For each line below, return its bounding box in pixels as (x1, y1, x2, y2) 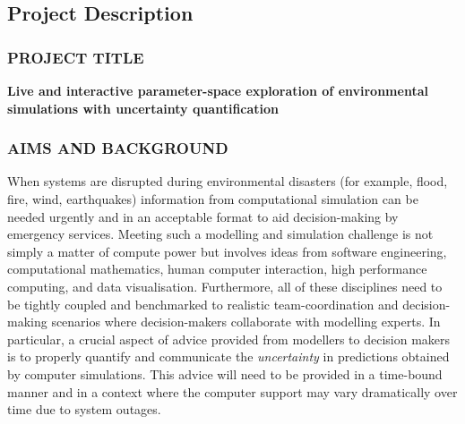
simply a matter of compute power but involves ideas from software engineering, (7, 242, 447, 260)
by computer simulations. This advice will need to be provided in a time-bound (7, 364, 443, 383)
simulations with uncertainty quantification (7, 98, 280, 117)
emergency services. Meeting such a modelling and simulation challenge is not (7, 225, 434, 243)
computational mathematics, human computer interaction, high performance (7, 259, 427, 278)
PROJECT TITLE (7, 46, 144, 68)
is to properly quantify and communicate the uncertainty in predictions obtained (7, 347, 450, 366)
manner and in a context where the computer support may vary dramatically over (7, 382, 458, 401)
